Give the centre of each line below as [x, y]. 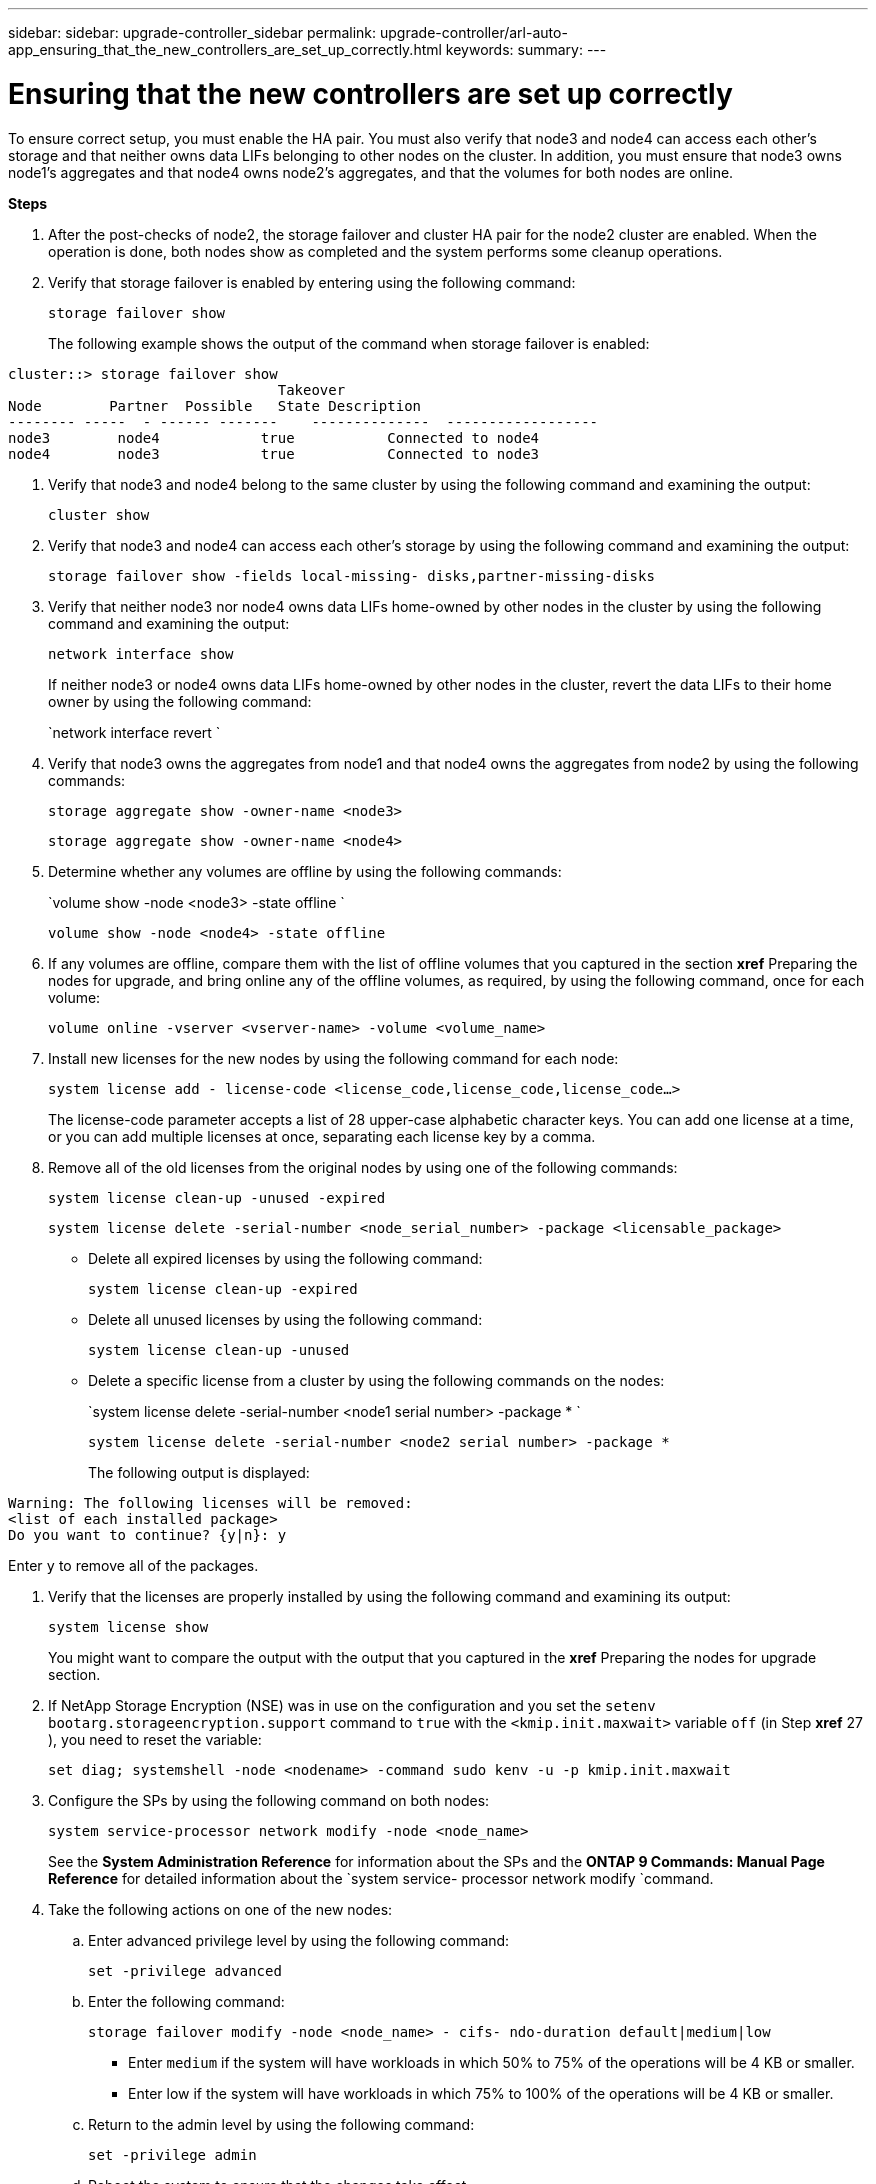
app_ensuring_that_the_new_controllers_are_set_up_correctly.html [225, 49]
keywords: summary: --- [526, 49]
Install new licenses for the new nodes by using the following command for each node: [333, 1058]
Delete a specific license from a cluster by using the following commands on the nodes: [376, 1380]
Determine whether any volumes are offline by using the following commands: [305, 871]
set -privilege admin [172, 2154]
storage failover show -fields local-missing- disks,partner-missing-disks [351, 575]
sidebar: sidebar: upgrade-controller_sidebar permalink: [192, 32]
